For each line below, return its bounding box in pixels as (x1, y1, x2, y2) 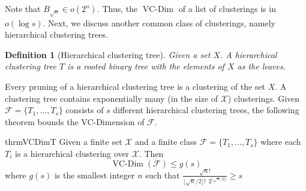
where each (260, 135, 301, 148)
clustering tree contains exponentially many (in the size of (5, 92, 218, 104)
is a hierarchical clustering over (15, 147, 130, 159)
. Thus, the (97, 2, 138, 14)
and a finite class (135, 135, 197, 148)
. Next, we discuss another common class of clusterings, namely (43, 16, 276, 29)
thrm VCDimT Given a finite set (5, 135, 122, 148)
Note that (5, 2, 41, 14)
